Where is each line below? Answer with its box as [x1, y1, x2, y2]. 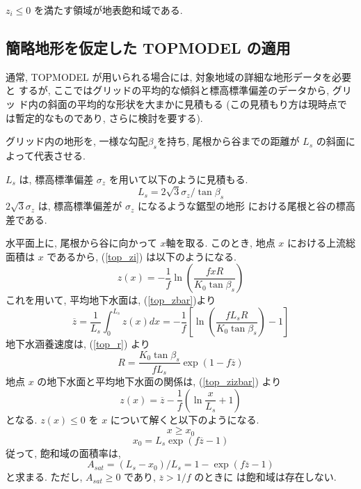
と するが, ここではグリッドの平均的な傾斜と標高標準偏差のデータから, [6, 83, 330, 98]
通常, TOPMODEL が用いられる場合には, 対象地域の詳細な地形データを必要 [6, 69, 352, 84]
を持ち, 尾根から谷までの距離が [157, 134, 300, 148]
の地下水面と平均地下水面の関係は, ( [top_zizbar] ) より [37, 373, 282, 388]
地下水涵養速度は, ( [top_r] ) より [6, 336, 150, 351]
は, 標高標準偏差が [38, 199, 122, 213]
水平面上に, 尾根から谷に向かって [6, 235, 157, 250]
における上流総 [287, 235, 355, 250]
